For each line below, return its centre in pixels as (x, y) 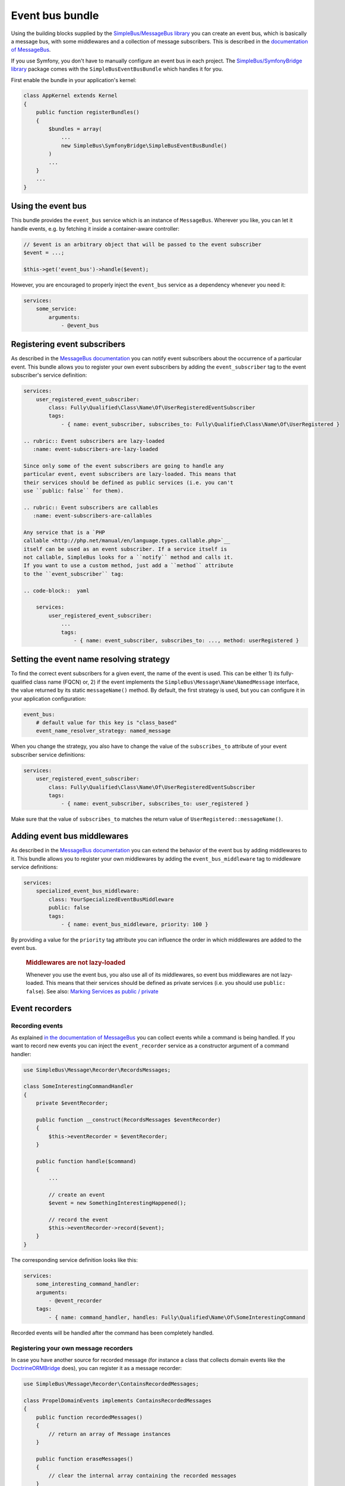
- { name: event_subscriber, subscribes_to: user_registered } (155, 804)
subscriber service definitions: (48, 754)
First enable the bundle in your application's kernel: (74, 80)
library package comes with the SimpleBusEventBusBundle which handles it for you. (117, 69)
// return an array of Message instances (110, 1434)
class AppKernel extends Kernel (71, 96)
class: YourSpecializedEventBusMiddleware (111, 899)
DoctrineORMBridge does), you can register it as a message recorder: (96, 1368)
